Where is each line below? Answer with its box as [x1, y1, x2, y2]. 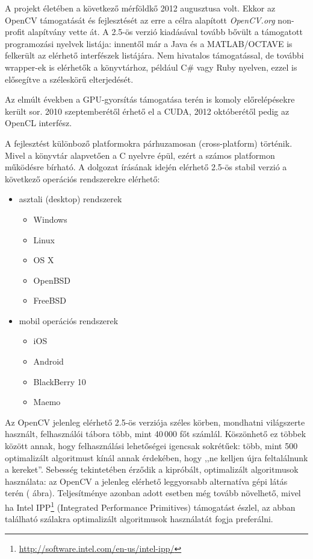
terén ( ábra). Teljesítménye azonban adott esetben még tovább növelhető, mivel [5, 487, 301, 499]
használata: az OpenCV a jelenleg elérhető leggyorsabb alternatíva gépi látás [5, 474, 288, 487]
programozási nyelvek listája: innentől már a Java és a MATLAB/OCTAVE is [5, 37, 293, 50]
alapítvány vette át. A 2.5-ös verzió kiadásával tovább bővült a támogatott [28, 25, 303, 38]
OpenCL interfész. [5, 117, 72, 129]
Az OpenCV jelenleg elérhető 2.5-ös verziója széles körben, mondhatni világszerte [5, 415, 305, 428]
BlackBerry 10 [33, 375, 86, 388]
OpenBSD [33, 273, 71, 286]
